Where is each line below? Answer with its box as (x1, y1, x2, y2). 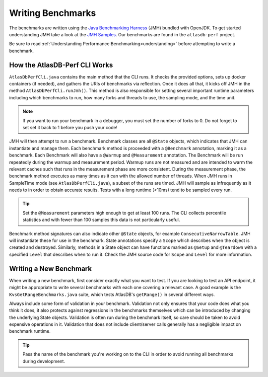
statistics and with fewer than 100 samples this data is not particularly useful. (22, 217, 180, 223)
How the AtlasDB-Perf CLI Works (9, 61, 113, 69)
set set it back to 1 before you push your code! (22, 124, 118, 130)
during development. (22, 358, 66, 364)
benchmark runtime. (9, 328, 51, 334)
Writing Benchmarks (9, 7, 96, 18)
